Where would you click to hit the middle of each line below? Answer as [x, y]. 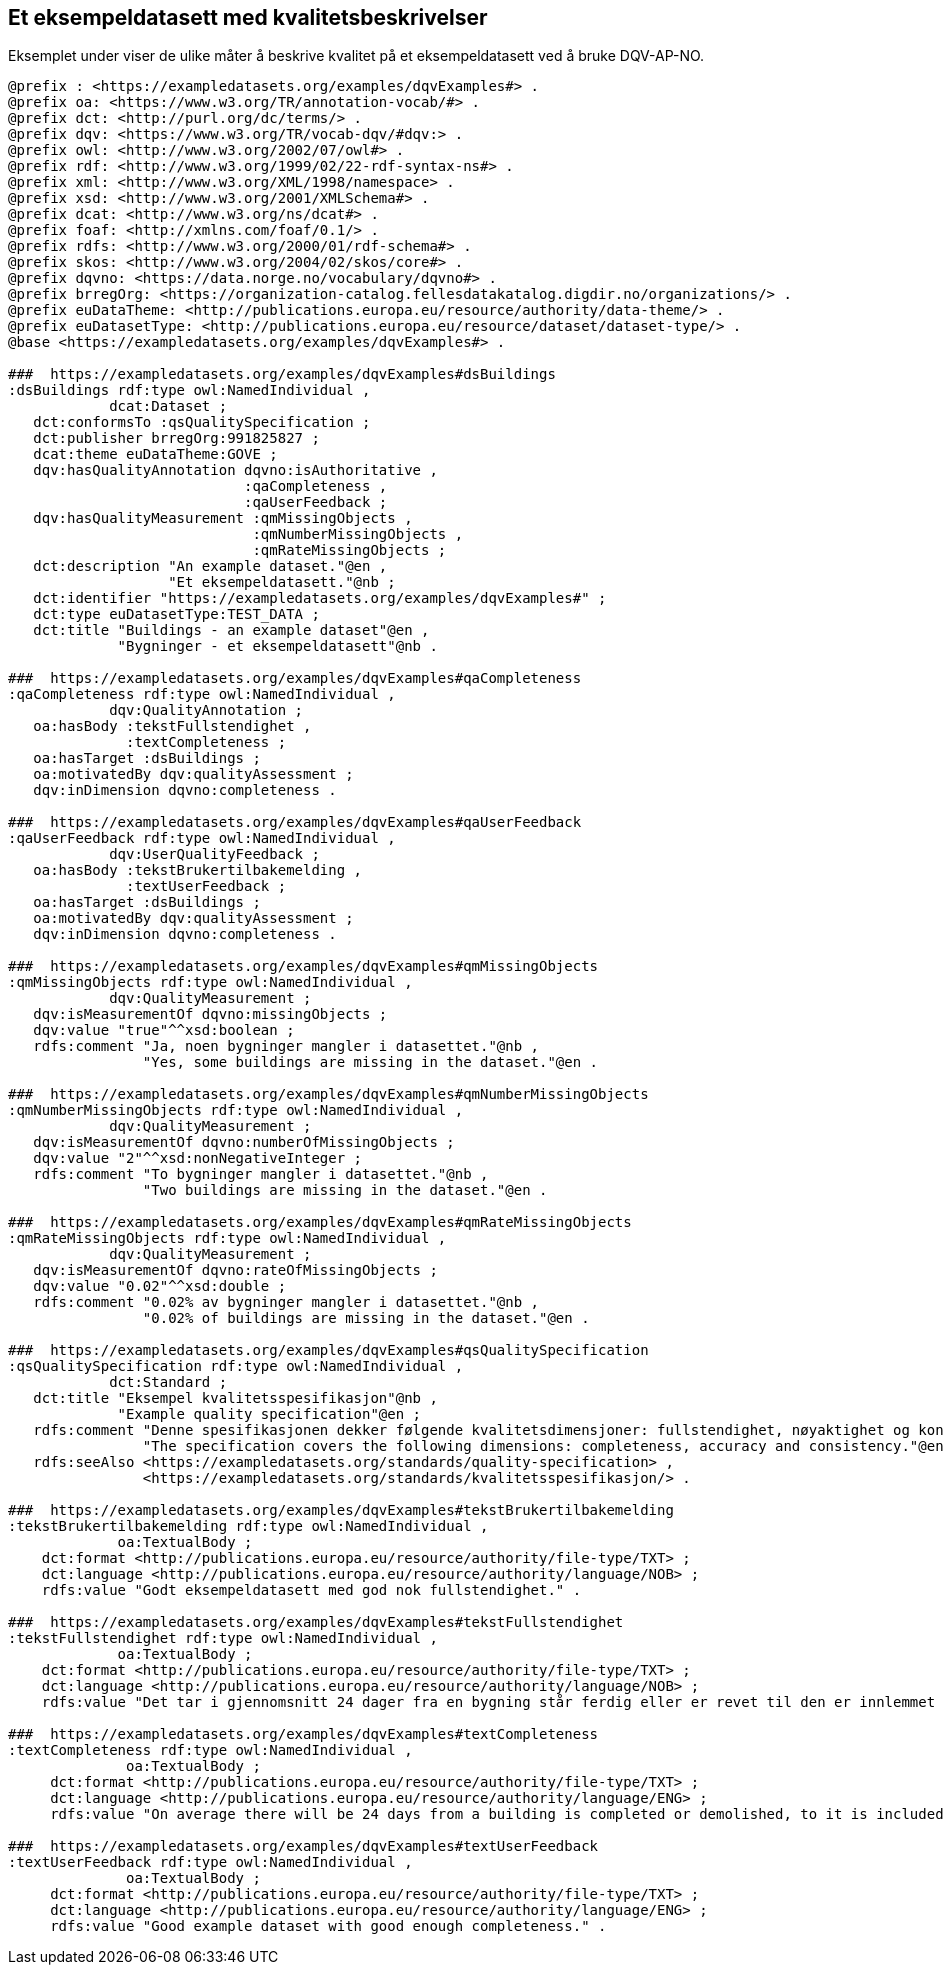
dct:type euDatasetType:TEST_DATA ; [176, 614]
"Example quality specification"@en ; [269, 1414]
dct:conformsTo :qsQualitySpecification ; [202, 422]
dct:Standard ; [168, 1382]
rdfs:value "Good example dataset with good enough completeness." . [328, 1926]
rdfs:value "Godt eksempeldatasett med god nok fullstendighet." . [311, 1590]
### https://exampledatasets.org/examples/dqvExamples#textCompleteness [303, 1734]
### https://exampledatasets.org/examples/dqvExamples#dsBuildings [282, 374]
